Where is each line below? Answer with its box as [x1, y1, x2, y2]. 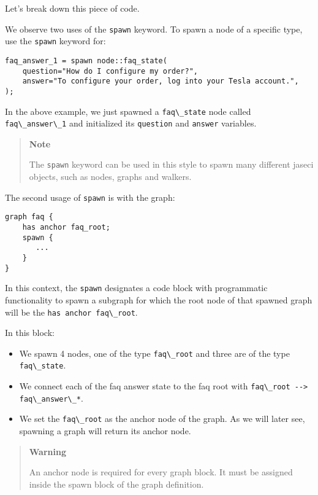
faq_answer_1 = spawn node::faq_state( [5, 56, 167, 65]
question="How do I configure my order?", [22, 66, 198, 76]
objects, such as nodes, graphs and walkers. [29, 170, 192, 183]
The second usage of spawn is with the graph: [5, 190, 175, 203]
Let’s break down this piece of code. [5, 2, 140, 14]
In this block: [5, 326, 55, 339]
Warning [29, 445, 66, 458]
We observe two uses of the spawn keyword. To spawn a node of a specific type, [5, 22, 303, 35]
